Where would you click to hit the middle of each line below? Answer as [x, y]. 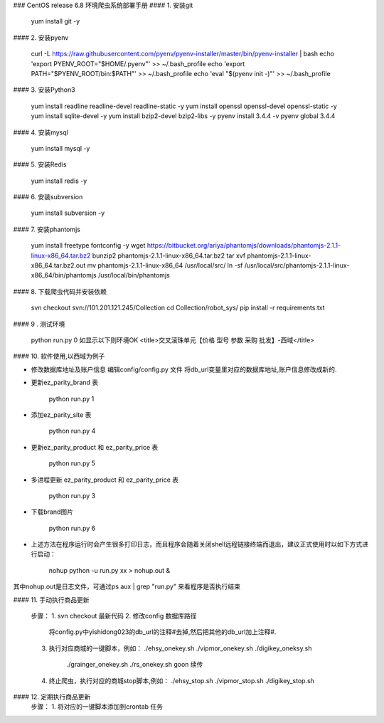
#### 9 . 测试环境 [39, 324]
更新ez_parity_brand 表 [65, 382]
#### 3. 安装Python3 [44, 90]
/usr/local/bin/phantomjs [134, 275]
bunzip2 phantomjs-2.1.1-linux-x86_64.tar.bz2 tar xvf [169, 255]
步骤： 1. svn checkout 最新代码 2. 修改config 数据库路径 [114, 616]
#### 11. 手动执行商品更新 [51, 600]
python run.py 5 [72, 463]
